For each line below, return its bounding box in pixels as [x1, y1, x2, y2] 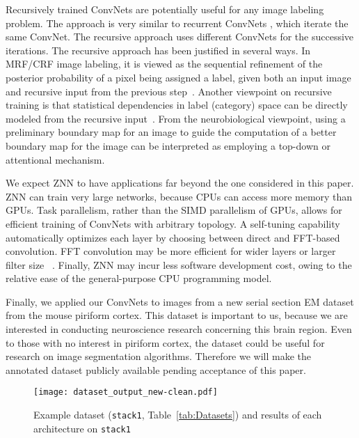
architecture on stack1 [33, 421, 131, 435]
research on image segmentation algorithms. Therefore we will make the [6, 349, 312, 363]
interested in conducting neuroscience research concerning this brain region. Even [6, 322, 352, 336]
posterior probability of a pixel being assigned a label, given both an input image [6, 70, 351, 84]
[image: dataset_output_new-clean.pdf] [33, 387, 218, 398]
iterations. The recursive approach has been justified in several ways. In [6, 42, 311, 57]
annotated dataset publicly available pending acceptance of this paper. [6, 362, 306, 377]
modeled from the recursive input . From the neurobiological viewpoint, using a [6, 111, 346, 125]
